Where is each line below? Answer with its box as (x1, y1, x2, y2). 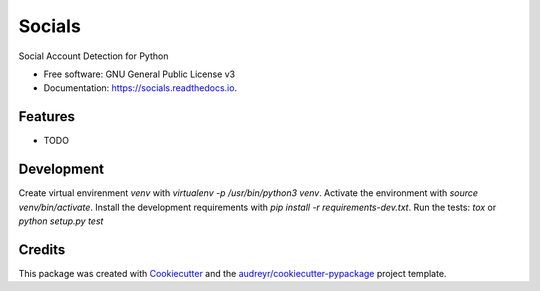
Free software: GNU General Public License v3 (43, 68, 236, 80)
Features (18, 108, 75, 125)
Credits (18, 241, 66, 258)
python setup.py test (18, 215, 104, 227)
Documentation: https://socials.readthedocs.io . (43, 82, 238, 94)
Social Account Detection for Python (18, 50, 169, 62)
